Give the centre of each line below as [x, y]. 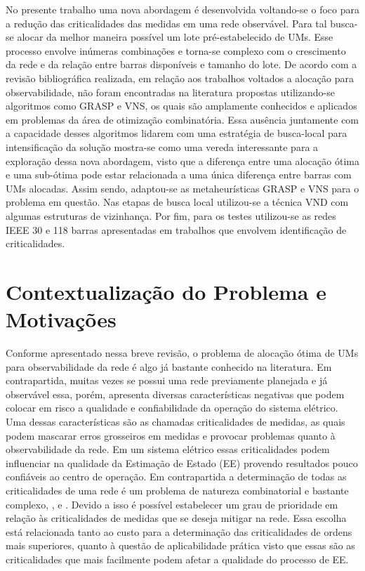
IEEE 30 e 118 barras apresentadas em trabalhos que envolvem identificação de [176, 229]
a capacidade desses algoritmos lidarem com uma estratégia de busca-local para [177, 133]
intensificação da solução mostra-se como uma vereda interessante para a [162, 146]
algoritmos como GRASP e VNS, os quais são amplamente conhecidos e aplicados [181, 106]
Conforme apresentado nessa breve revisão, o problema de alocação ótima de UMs [182, 353]
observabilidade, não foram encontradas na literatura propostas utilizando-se [170, 92]
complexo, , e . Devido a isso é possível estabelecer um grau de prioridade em [172, 504]
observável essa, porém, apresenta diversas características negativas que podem [175, 394]
